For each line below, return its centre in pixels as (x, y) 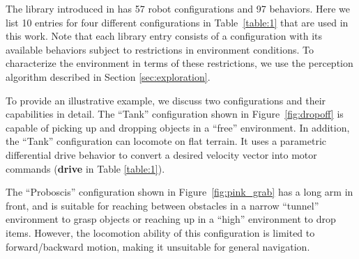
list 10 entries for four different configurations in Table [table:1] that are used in (177, 22)
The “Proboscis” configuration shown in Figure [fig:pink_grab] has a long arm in (179, 192)
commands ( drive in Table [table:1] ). (85, 168)
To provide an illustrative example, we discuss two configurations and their (166, 100)
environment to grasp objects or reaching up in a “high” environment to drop (171, 219)
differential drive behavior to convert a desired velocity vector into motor (161, 154)
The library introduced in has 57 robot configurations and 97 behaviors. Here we (178, 8)
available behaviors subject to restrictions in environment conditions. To (160, 49)
